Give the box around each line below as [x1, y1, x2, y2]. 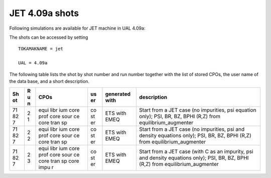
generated [105, 91, 130, 98]
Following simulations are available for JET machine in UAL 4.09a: [9, 25, 146, 31]
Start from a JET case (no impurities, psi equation [139, 107, 256, 114]
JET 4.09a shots [9, 8, 79, 19]
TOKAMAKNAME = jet [18, 46, 64, 52]
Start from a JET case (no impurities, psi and [139, 126, 245, 133]
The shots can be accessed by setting [9, 34, 88, 40]
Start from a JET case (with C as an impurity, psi [139, 148, 253, 155]
